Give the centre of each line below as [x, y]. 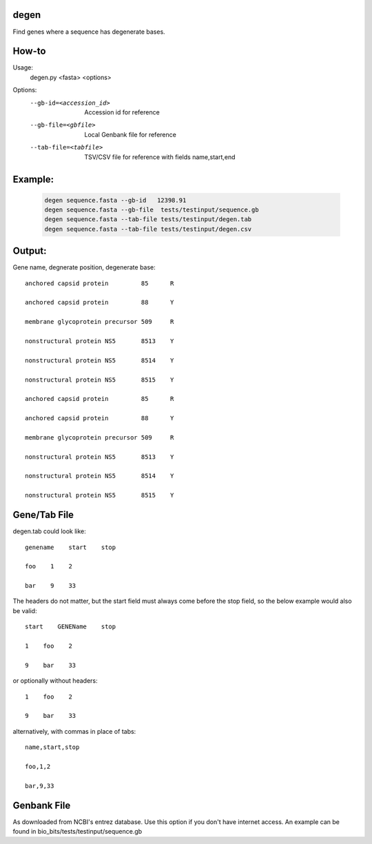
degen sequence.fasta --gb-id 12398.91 [115, 200]
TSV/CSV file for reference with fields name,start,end [160, 157]
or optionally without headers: [55, 681]
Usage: [23, 68]
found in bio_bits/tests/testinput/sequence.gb [77, 831]
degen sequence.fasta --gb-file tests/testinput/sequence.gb [152, 209]
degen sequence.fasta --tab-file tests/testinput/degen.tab [148, 219]
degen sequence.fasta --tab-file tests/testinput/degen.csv [148, 229]
